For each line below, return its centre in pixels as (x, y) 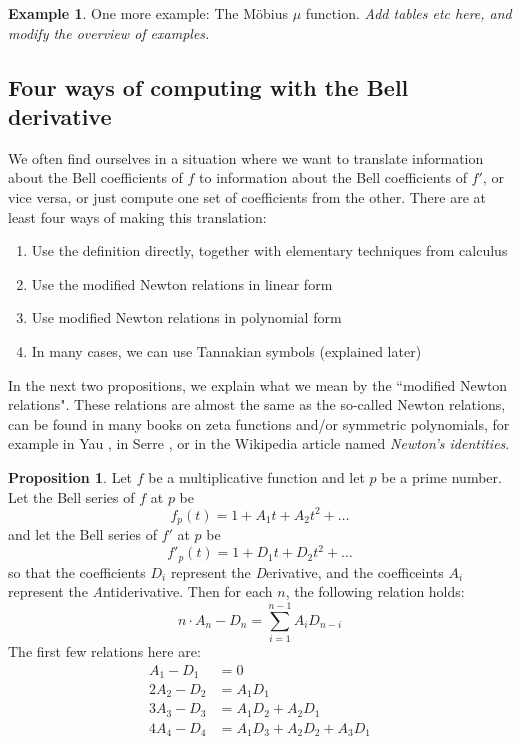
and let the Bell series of (82, 534)
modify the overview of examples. (109, 32)
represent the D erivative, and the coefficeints (307, 571)
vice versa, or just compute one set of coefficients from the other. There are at (247, 196)
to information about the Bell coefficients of (333, 177)
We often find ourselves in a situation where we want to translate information (246, 157)
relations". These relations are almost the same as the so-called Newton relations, (257, 404)
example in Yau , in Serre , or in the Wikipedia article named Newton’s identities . (259, 443)
